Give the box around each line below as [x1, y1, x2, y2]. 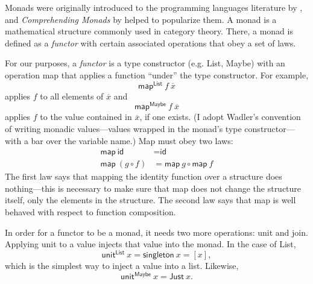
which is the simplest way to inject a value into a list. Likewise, [5, 259, 239, 272]
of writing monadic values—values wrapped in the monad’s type [5, 122, 242, 134]
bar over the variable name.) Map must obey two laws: [31, 134, 233, 147]
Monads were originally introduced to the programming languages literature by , [5, 1, 303, 13]
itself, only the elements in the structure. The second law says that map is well [5, 194, 296, 206]
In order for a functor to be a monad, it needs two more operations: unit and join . [5, 226, 308, 238]
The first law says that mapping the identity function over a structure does [5, 170, 282, 183]
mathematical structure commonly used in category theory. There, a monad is [5, 25, 293, 37]
